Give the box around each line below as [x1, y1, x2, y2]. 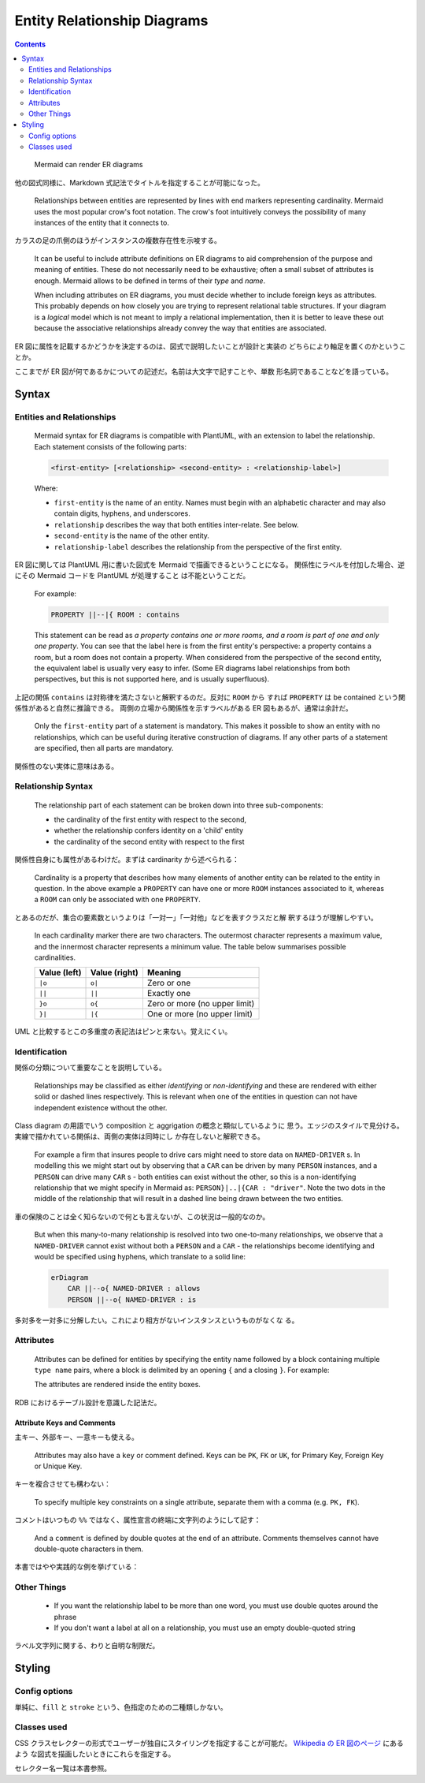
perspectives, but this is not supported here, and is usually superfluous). [34, 674, 270, 684]
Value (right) [90, 967, 139, 978]
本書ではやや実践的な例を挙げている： [14, 1562, 139, 1572]
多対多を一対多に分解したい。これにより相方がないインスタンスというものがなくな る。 [14, 1315, 299, 1325]
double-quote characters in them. [34, 1544, 143, 1554]
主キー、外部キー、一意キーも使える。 [14, 1432, 139, 1442]
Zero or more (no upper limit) [146, 998, 255, 1009]
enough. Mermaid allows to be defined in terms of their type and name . [34, 276, 266, 285]
